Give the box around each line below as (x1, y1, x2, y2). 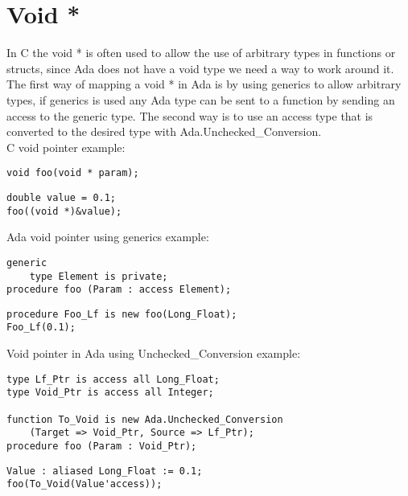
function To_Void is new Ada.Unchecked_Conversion (6, 413, 283, 425)
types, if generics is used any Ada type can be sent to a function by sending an (6, 91, 395, 108)
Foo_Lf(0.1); (6, 322, 76, 334)
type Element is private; (29, 270, 168, 282)
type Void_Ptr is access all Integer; (6, 387, 214, 399)
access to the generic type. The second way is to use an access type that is (6, 107, 373, 124)
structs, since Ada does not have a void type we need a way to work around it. (6, 59, 394, 76)
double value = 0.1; (6, 191, 117, 203)
